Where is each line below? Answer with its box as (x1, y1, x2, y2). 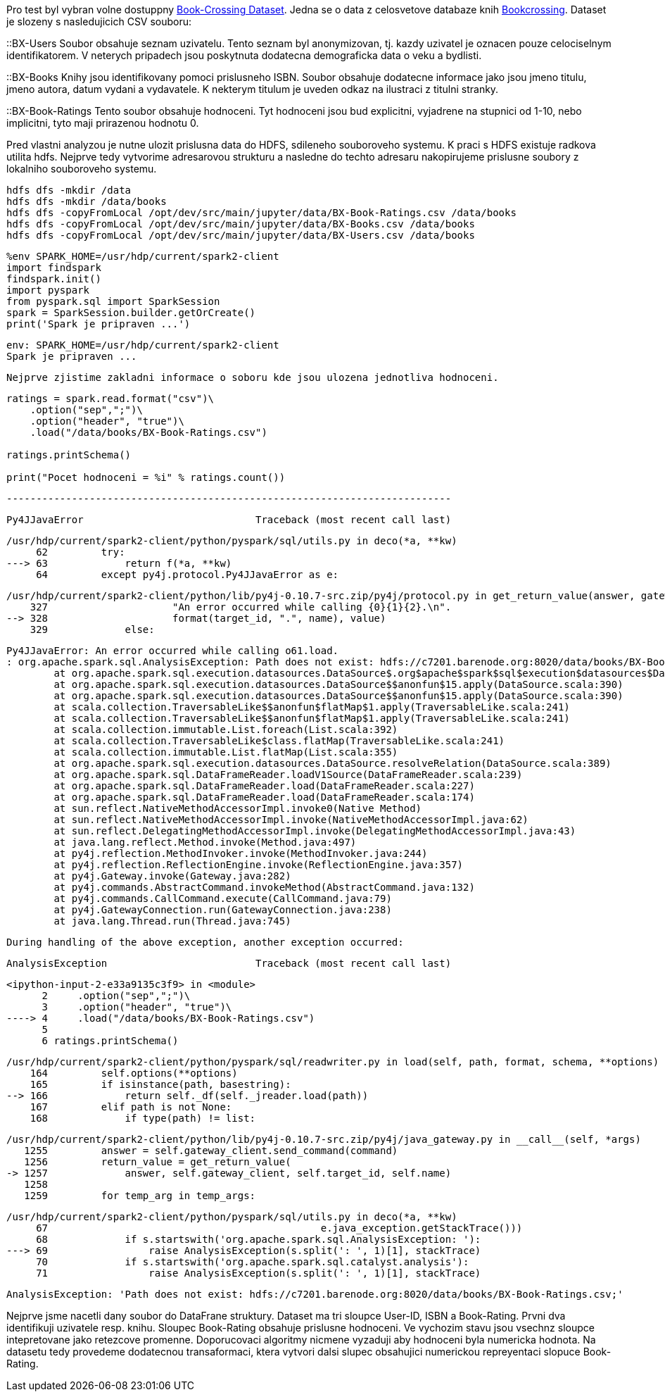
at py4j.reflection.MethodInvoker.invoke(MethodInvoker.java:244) (53, 848, 428, 859)
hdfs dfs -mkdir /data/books (6, 196, 167, 207)
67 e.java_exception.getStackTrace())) (36, 1222, 523, 1234)
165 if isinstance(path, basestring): (30, 1079, 291, 1090)
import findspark (6, 262, 101, 273)
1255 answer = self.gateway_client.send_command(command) (24, 1145, 398, 1156)
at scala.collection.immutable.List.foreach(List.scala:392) (53, 724, 398, 735)
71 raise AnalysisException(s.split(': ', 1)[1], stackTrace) (36, 1267, 481, 1279)
